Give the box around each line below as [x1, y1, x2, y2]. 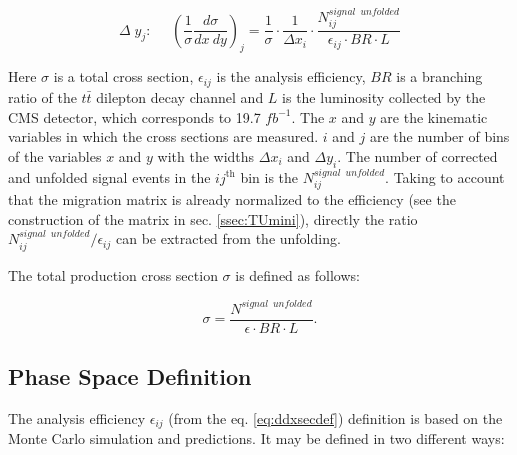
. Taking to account [385, 166, 505, 187]
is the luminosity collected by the [282, 86, 486, 107]
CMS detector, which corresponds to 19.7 [8, 106, 261, 127]
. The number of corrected [337, 145, 498, 166]
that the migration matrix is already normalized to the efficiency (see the [8, 188, 456, 209]
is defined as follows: [235, 264, 360, 285]
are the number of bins [369, 126, 510, 147]
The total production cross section [8, 264, 218, 285]
